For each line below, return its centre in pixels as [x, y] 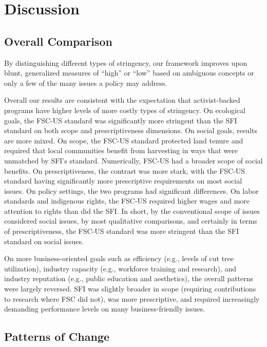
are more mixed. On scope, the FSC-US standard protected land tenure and [124, 140]
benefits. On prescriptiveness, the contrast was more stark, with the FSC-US [125, 170]
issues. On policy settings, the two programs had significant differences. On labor [131, 190]
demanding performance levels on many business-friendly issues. [105, 309]
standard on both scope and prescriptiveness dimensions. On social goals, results [131, 130]
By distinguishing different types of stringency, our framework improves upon [126, 62]
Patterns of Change [57, 336]
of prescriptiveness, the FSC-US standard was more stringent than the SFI [122, 231]
